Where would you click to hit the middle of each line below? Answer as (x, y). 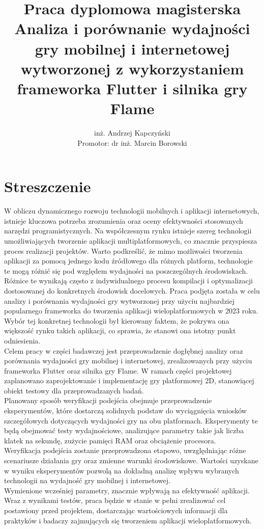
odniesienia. (22, 340)
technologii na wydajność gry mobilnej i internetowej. (87, 480)
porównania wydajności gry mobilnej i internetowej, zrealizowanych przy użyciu (128, 361)
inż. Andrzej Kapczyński (132, 133)
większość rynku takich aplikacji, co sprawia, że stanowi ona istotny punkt (120, 330)
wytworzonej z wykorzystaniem (132, 68)
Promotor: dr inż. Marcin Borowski (132, 142)
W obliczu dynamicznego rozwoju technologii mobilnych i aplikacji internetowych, (132, 211)
